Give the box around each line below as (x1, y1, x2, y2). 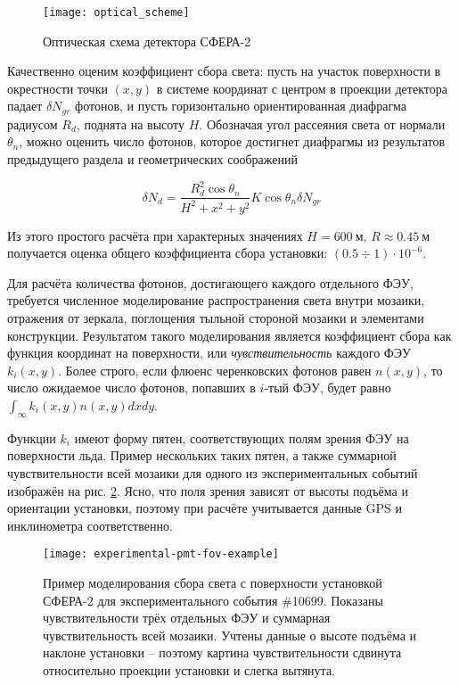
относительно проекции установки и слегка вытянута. (43, 660, 335, 679)
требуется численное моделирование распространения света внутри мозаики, (7, 291, 425, 309)
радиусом (7, 114, 58, 133)
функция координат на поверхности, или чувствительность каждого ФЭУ (7, 343, 412, 362)
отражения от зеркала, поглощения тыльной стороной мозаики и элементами (7, 308, 424, 326)
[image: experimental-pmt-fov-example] (43, 548, 279, 561)
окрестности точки (7, 78, 108, 97)
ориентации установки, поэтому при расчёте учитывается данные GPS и (7, 499, 402, 517)
